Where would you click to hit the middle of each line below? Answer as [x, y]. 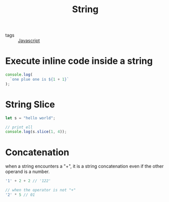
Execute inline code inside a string [79, 61]
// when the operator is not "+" [41, 190]
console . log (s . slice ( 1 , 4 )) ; [36, 132]
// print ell [19, 127]
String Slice [30, 104]
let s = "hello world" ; [30, 118]
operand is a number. [27, 172]
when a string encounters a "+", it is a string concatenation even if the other [84, 166]
